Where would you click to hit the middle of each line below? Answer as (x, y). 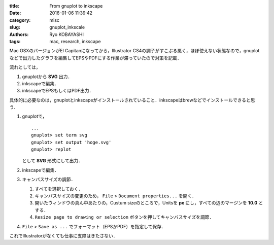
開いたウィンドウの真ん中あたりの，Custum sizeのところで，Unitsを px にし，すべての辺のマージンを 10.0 (146, 203)
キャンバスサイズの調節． (49, 180)
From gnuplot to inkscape (76, 6)
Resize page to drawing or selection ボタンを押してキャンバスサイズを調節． (124, 217)
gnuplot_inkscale (67, 27)
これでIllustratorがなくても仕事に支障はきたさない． (63, 235)
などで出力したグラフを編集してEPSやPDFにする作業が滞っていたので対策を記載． (96, 58)
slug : (15, 27)
